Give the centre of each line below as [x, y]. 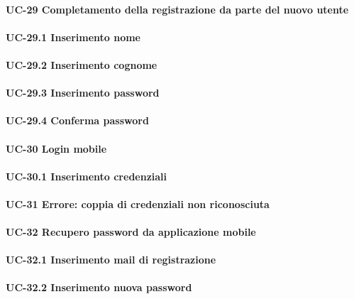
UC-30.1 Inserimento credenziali [87, 176]
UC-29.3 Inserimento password [83, 93]
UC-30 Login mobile [56, 148]
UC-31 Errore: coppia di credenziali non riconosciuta [138, 203]
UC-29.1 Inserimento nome [73, 37]
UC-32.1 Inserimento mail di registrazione [111, 260]
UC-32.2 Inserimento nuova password [99, 287]
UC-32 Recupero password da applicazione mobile [131, 232]
